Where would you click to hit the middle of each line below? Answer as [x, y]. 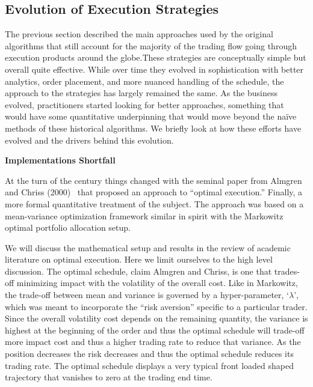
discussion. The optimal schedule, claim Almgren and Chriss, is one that [138, 271]
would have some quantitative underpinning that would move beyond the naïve [151, 116]
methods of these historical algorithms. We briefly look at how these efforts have [153, 128]
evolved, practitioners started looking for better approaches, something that [144, 104]
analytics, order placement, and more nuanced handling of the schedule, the [144, 81]
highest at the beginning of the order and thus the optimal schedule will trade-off [155, 330]
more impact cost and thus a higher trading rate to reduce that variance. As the [153, 342]
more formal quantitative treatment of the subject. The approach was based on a [154, 203]
